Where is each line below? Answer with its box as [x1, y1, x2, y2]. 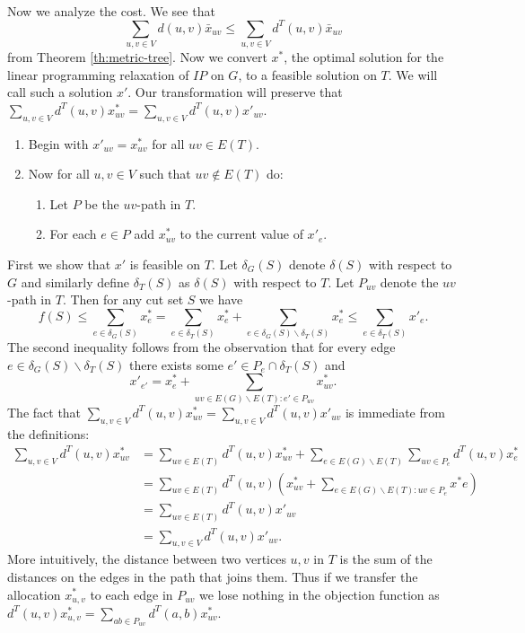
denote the [380, 272, 439, 291]
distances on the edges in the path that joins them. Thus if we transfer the [7, 567, 418, 585]
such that [139, 164, 191, 183]
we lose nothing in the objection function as [199, 585, 440, 603]
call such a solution [7, 83, 113, 101]
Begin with [28, 134, 89, 153]
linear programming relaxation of [7, 65, 189, 84]
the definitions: [7, 424, 90, 443]
